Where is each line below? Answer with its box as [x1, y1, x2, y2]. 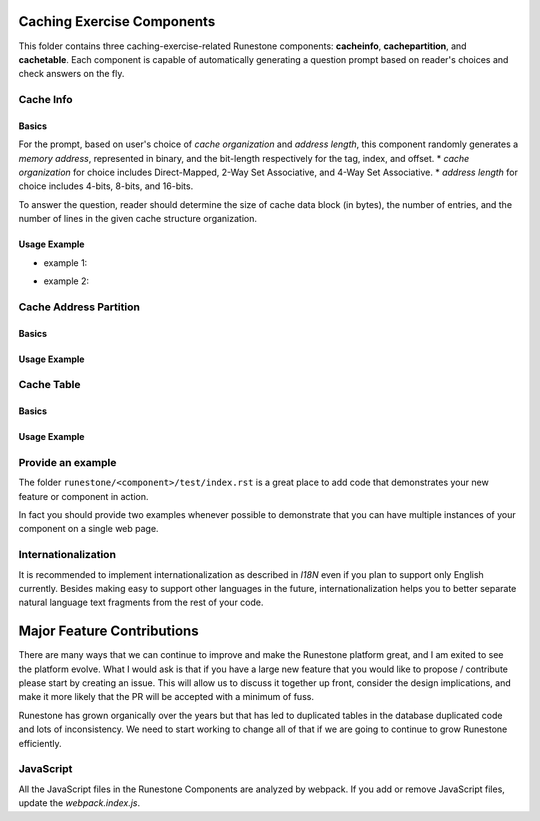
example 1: [43, 256, 88, 269]
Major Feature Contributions [18, 623, 199, 640]
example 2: [43, 275, 90, 287]
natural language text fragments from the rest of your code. [18, 596, 264, 609]
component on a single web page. [18, 523, 159, 535]
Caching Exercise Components [18, 13, 216, 30]
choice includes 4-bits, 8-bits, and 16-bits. [18, 180, 194, 192]
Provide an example [18, 455, 117, 469]
